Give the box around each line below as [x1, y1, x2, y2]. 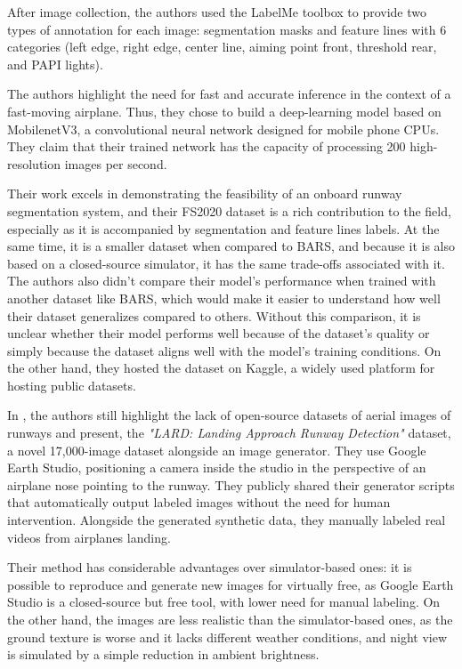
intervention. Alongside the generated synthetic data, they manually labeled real [7, 511, 446, 529]
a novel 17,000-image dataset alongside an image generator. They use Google [7, 440, 426, 459]
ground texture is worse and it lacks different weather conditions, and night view [7, 627, 448, 646]
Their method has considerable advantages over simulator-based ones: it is [7, 558, 412, 576]
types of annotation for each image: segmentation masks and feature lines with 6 [7, 20, 447, 38]
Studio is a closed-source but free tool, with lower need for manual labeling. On [7, 592, 441, 611]
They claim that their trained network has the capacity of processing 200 [7, 137, 406, 156]
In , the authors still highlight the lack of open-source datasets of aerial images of [7, 406, 451, 424]
